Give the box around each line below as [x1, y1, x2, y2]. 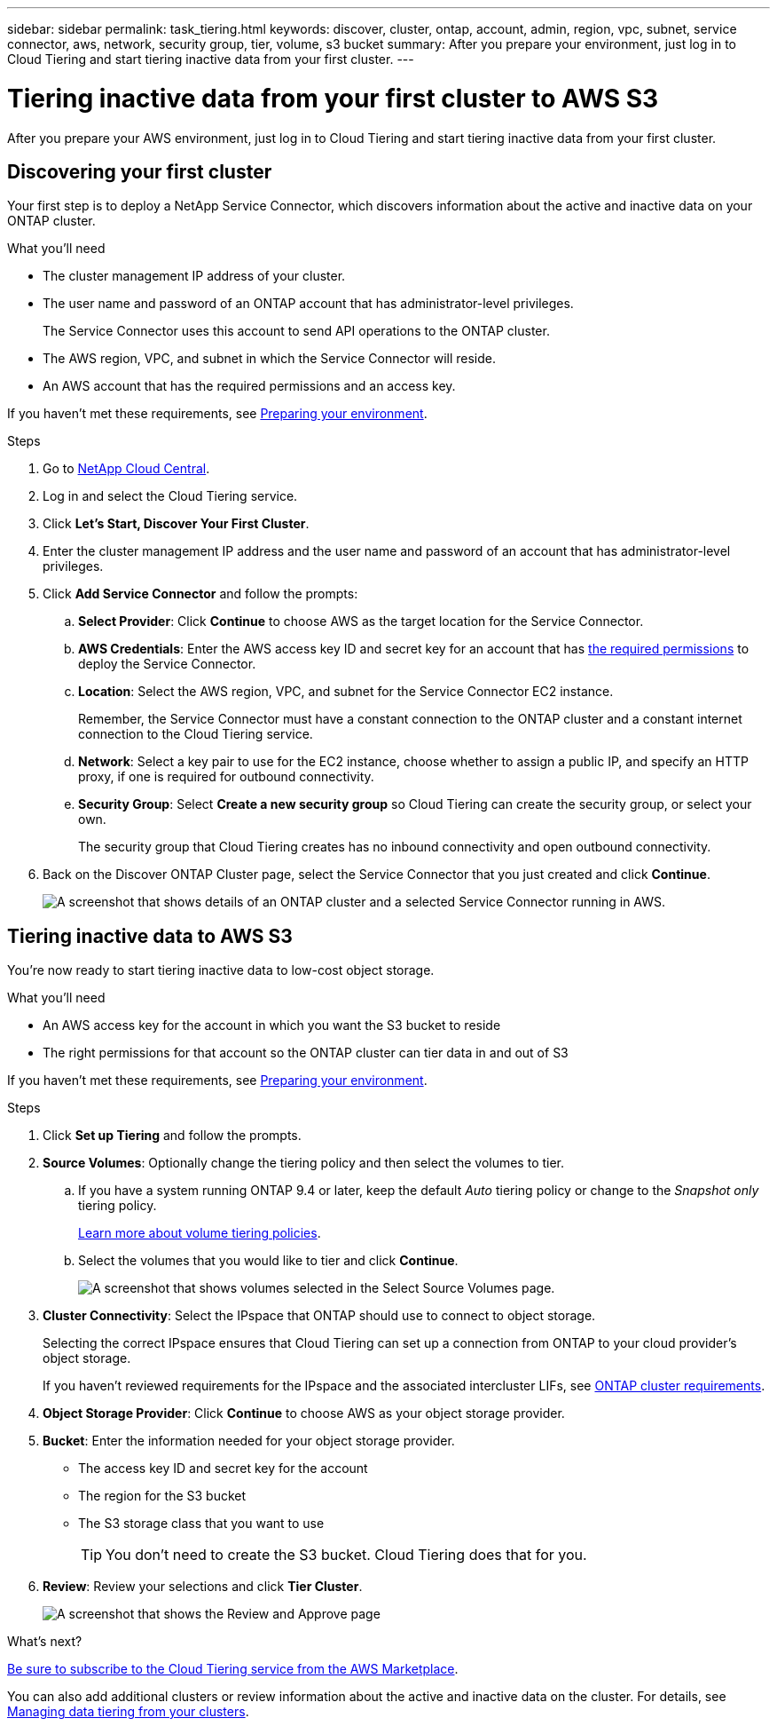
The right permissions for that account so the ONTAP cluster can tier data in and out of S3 [43, 1045, 569, 1061]
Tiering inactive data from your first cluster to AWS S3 [7, 83, 659, 114]
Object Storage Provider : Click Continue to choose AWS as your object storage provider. [43, 1405, 565, 1421]
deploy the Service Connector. [78, 656, 256, 672]
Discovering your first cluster [7, 160, 272, 183]
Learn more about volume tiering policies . [78, 1225, 321, 1241]
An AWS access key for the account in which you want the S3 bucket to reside [43, 1017, 501, 1033]
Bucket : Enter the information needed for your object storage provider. [43, 1433, 455, 1449]
